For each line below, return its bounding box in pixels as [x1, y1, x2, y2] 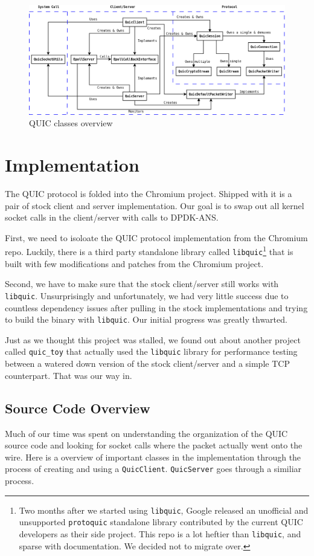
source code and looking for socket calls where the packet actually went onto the [5, 439, 303, 451]
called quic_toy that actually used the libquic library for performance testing [5, 345, 298, 358]
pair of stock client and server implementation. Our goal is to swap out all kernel [5, 199, 304, 212]
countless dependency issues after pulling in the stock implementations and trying [5, 301, 308, 314]
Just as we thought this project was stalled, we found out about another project [5, 333, 301, 346]
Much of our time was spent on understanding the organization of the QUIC [5, 427, 288, 439]
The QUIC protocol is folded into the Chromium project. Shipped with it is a [5, 187, 292, 200]
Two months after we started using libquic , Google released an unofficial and [19, 503, 309, 516]
